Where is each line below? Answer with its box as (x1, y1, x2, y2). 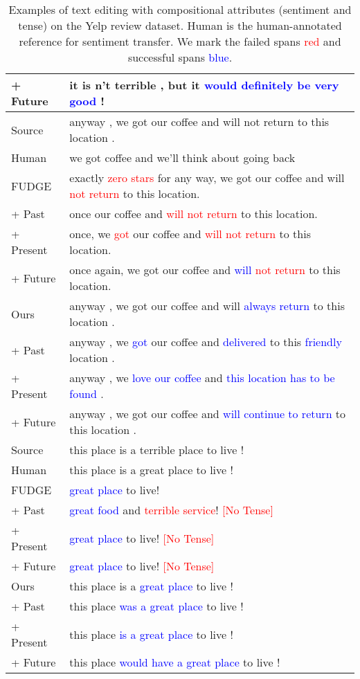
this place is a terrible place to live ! (69, 442, 244, 458)
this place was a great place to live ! (69, 598, 244, 614)
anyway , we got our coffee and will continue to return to (69, 406, 346, 422)
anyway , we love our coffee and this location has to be (69, 370, 335, 386)
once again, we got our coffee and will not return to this (69, 262, 341, 278)
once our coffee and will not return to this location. (69, 206, 318, 221)
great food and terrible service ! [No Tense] (69, 502, 273, 518)
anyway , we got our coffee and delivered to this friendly (69, 334, 342, 350)
